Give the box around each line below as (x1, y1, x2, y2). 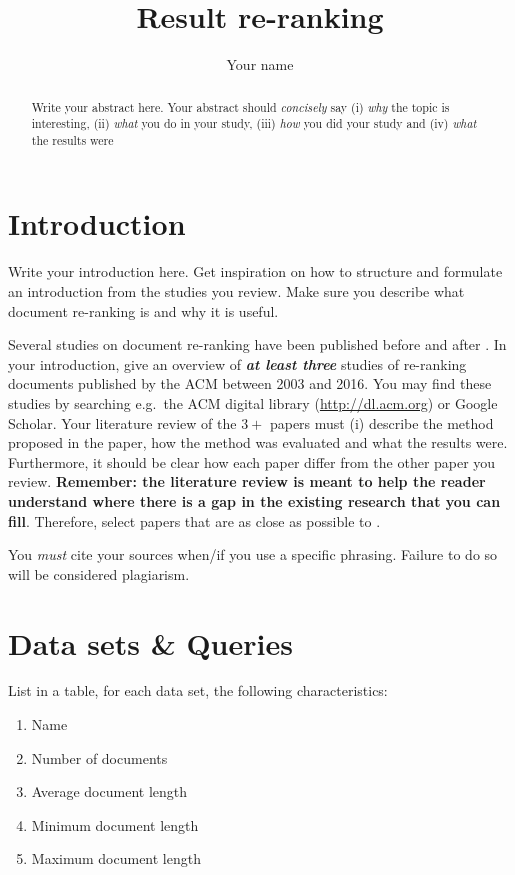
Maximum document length (31, 848, 201, 869)
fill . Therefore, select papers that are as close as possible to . (8, 510, 381, 531)
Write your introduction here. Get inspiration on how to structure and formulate (8, 261, 503, 282)
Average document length (31, 781, 188, 802)
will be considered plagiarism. (8, 563, 190, 584)
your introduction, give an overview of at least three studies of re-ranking (8, 353, 467, 374)
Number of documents (31, 747, 168, 768)
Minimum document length (31, 814, 199, 835)
